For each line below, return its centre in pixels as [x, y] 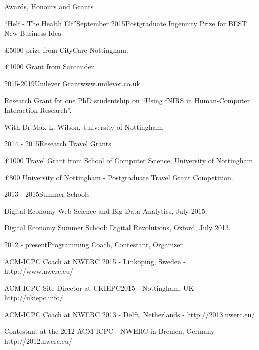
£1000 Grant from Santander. [50, 66]
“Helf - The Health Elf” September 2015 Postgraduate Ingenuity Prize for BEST [126, 23]
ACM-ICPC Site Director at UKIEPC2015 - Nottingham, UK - [101, 288]
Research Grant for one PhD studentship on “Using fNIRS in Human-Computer [127, 100]
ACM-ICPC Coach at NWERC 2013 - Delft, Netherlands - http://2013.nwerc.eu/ [130, 314]
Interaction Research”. [38, 110]
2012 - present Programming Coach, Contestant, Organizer [93, 244]
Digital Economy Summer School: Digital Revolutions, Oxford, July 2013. [117, 228]
